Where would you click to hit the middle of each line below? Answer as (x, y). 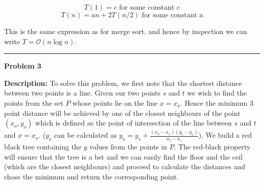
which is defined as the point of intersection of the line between (134, 123)
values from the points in (128, 146)
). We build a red (225, 135)
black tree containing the (43, 146)
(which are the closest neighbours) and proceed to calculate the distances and (125, 166)
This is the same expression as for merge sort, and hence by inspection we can (126, 31)
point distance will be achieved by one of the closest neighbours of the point (122, 113)
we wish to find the (217, 93)
